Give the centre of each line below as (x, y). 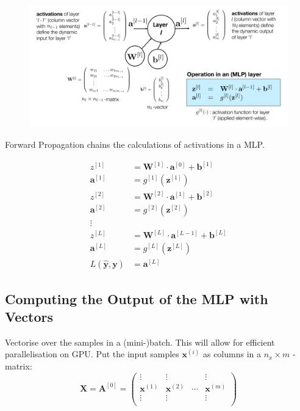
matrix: (19, 366)
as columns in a (232, 354)
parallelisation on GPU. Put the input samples (92, 354)
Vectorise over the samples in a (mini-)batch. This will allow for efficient (140, 342)
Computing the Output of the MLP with (137, 298)
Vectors (29, 316)
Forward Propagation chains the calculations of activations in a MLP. (135, 144)
